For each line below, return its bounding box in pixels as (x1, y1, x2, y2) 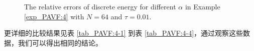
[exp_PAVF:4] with (24, 11, 84, 21)
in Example (185, 1, 220, 11)
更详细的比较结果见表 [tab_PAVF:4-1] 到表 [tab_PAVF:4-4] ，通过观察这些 (4, 28, 243, 38)
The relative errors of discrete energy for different (24, 1, 176, 11)
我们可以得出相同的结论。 (18, 37, 102, 48)
